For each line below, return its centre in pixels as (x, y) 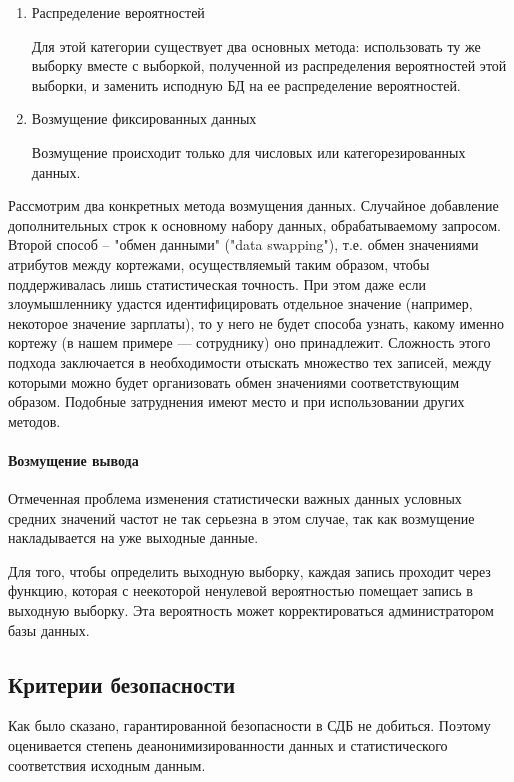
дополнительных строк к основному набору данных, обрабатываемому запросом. (254, 224)
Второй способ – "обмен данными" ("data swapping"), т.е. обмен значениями (243, 244)
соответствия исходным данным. (107, 764)
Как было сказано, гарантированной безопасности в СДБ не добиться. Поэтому (249, 725)
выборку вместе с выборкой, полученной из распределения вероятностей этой (269, 65)
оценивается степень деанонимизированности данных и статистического (228, 745)
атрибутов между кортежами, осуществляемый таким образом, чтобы (219, 263)
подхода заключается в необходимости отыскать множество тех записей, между (250, 361)
